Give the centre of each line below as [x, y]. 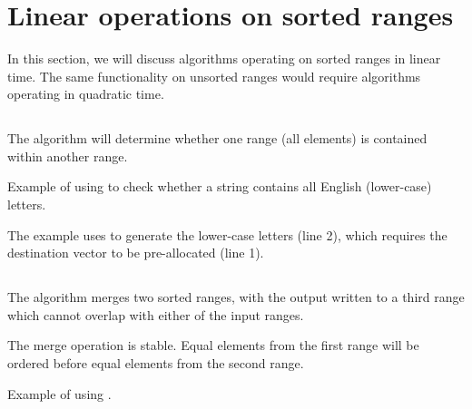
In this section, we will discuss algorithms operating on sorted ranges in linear [224, 58]
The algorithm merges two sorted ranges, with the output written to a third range [236, 297]
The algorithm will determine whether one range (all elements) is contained [217, 138]
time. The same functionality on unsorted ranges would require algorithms [214, 76]
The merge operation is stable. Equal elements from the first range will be [213, 345]
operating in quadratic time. [86, 94]
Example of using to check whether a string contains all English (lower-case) [220, 186]
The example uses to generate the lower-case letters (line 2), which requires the [227, 234]
